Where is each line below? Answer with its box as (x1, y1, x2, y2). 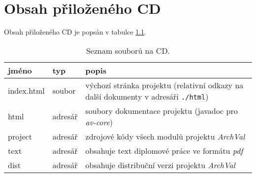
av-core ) (85, 116, 113, 128)
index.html (8, 85, 45, 97)
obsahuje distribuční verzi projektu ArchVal (85, 159, 235, 171)
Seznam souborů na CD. (86, 44, 170, 56)
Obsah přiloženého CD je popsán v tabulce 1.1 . (4, 27, 146, 37)
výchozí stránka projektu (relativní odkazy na (85, 79, 244, 91)
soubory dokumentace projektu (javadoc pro (85, 105, 238, 116)
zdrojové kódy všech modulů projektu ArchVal (85, 130, 245, 142)
